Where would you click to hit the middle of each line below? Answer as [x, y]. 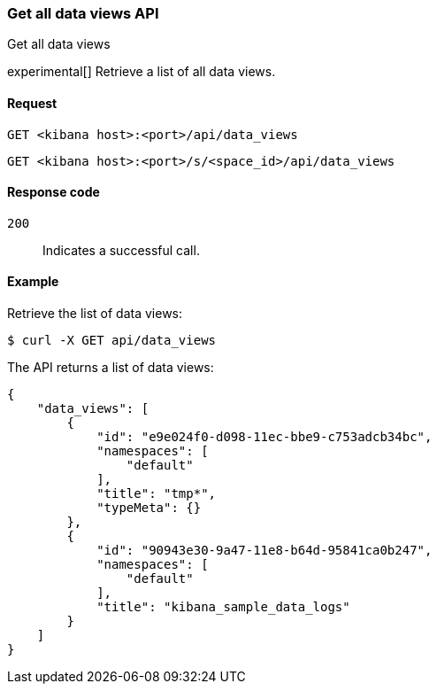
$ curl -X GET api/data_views [112, 341]
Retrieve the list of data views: [95, 314]
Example [33, 282]
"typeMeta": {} [149, 508]
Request [32, 103]
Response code [54, 192]
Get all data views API [83, 13]
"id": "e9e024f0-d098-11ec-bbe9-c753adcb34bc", [264, 437]
